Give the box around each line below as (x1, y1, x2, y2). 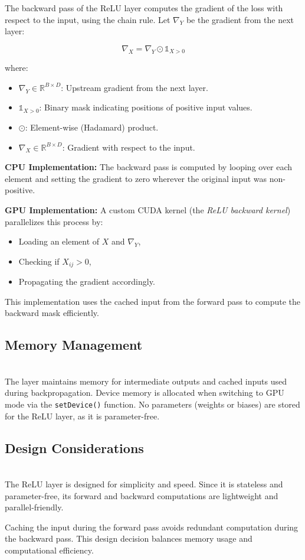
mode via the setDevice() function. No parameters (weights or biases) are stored (5, 398, 300, 410)
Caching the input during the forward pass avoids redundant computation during (5, 520, 299, 533)
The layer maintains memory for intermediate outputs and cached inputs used (5, 375, 287, 387)
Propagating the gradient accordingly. (18, 275, 155, 288)
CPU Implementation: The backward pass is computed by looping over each (5, 161, 293, 173)
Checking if (18, 255, 60, 267)
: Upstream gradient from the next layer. (61, 81, 208, 93)
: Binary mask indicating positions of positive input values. (39, 101, 252, 113)
